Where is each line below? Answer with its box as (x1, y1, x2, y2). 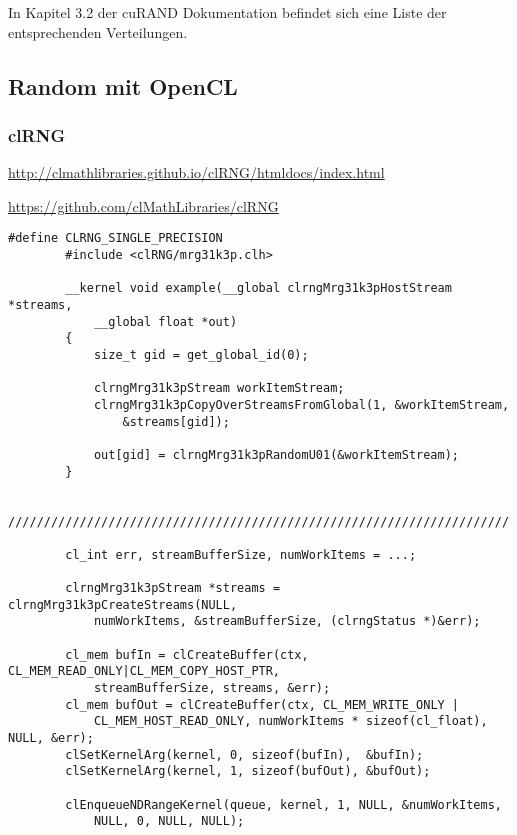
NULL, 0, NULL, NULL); (93, 814, 245, 829)
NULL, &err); (8, 731, 94, 746)
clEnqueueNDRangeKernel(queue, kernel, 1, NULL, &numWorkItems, (65, 797, 502, 812)
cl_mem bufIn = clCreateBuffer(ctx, (65, 647, 309, 662)
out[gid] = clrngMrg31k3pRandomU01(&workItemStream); (93, 447, 460, 462)
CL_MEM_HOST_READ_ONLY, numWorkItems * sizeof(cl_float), (93, 714, 488, 729)
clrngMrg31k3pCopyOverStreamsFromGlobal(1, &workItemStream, (93, 397, 510, 412)
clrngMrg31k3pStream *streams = (65, 581, 281, 596)
